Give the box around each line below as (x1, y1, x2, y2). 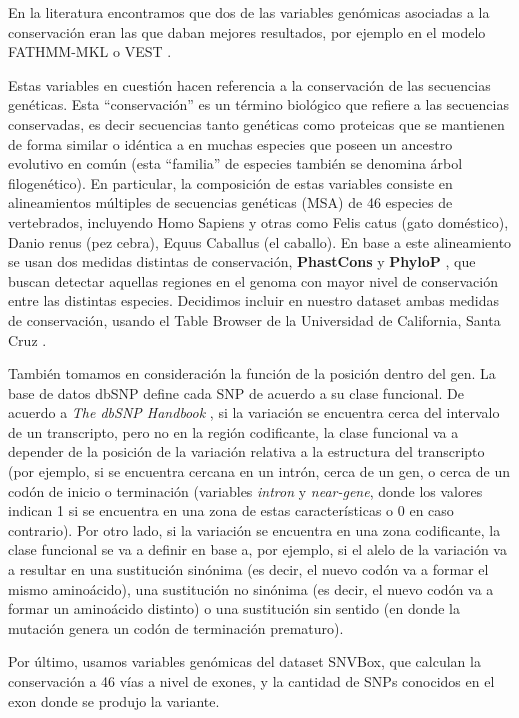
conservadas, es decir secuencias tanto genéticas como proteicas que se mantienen (8, 113, 505, 134)
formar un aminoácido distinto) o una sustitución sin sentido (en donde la (8, 598, 461, 619)
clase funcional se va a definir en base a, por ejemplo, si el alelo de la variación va (8, 539, 507, 560)
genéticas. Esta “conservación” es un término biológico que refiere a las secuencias (8, 94, 509, 115)
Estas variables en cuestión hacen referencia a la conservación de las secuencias (8, 74, 491, 95)
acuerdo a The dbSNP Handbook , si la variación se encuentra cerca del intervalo (8, 402, 500, 423)
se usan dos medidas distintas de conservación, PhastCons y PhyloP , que (8, 251, 476, 272)
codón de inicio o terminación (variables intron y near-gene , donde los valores (8, 480, 483, 501)
